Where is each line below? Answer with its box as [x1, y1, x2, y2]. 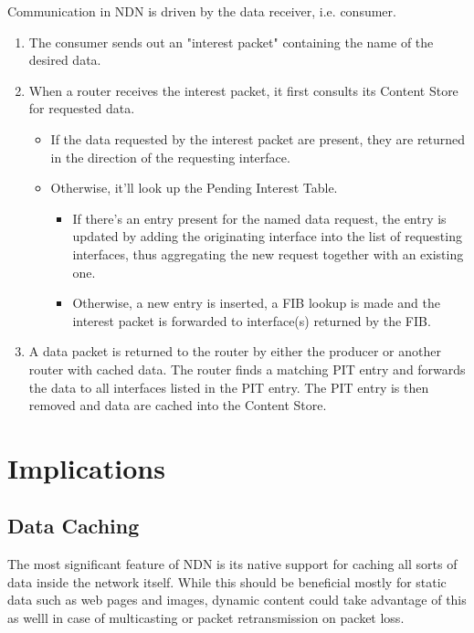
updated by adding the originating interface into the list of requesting [72, 227, 462, 246]
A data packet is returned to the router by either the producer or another [28, 342, 441, 361]
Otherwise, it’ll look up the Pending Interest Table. [50, 178, 338, 197]
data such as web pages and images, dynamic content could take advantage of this [7, 590, 467, 609]
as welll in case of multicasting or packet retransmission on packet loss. [7, 608, 405, 628]
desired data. [28, 50, 101, 69]
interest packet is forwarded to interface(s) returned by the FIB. [72, 311, 431, 330]
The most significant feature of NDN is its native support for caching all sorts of [7, 554, 458, 574]
